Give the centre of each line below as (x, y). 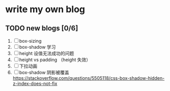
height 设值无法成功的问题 (47, 53)
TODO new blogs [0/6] (42, 28)
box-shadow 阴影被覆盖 (44, 72)
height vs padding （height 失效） (55, 60)
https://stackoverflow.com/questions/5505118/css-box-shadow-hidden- (89, 78)
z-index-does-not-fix (35, 83)
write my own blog (45, 9)
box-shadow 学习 (38, 47)
